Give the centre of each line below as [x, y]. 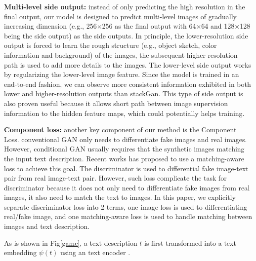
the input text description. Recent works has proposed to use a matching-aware [124, 158]
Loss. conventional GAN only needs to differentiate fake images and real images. [126, 139]
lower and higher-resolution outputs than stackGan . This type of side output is [124, 93]
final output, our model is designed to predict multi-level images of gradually [120, 16]
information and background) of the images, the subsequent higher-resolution [121, 55]
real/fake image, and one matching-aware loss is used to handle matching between [128, 216]
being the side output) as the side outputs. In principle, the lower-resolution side [126, 35]
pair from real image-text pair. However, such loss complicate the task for [115, 178]
